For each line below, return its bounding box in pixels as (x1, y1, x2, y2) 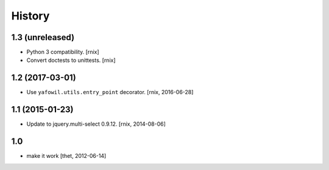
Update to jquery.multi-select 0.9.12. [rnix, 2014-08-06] (26, 120, 166, 127)
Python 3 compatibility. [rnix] (26, 49, 100, 56)
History (11, 9, 50, 22)
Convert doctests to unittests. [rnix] (26, 56, 116, 64)
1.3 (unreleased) (11, 32, 75, 42)
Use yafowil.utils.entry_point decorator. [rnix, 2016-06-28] (26, 89, 194, 96)
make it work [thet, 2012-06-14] (26, 152, 107, 160)
